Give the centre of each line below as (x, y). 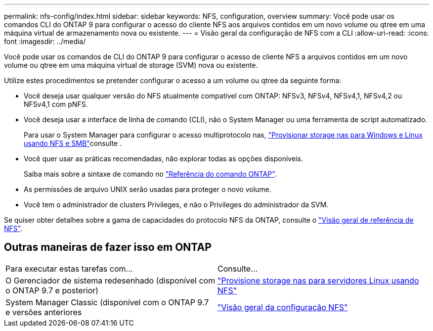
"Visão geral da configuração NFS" (283, 307)
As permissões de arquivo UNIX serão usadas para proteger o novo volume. (148, 189)
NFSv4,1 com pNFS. (56, 104)
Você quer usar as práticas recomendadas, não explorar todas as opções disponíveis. (163, 159)
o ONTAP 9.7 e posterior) (52, 290)
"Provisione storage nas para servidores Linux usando (318, 280)
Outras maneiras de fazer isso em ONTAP (108, 247)
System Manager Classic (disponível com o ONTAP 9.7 (107, 302)
